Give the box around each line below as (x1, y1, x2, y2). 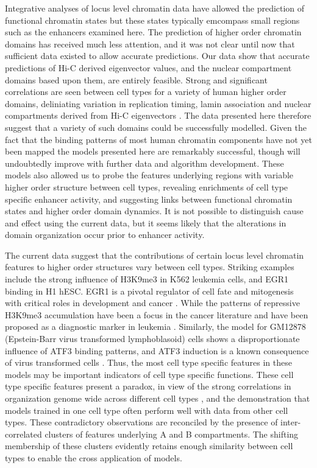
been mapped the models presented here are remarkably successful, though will (5, 145, 301, 158)
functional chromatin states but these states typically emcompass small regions (5, 13, 300, 26)
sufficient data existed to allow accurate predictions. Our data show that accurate (5, 49, 310, 62)
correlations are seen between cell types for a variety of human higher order (5, 85, 287, 98)
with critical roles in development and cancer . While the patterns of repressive (5, 296, 300, 309)
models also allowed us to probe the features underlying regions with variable (5, 169, 294, 181)
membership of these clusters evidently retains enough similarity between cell (5, 439, 293, 452)
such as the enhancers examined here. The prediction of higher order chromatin (5, 26, 302, 38)
